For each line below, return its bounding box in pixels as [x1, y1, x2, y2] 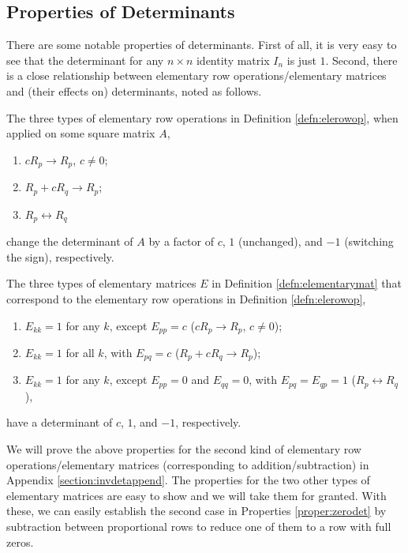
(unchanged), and [238, 233, 323, 250]
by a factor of [148, 233, 214, 250]
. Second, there [325, 51, 398, 68]
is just [286, 51, 316, 68]
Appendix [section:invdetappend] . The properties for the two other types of [6, 472, 370, 488]
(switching [344, 233, 394, 250]
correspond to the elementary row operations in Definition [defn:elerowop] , [6, 290, 366, 307]
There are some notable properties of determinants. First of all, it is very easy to [6, 36, 397, 53]
